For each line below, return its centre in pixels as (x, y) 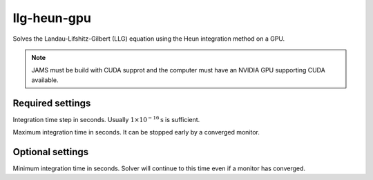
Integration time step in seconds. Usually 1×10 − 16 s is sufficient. (106, 119)
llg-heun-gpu (52, 18)
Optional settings (51, 152)
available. (45, 80)
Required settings (52, 103)
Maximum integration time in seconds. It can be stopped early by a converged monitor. (136, 132)
